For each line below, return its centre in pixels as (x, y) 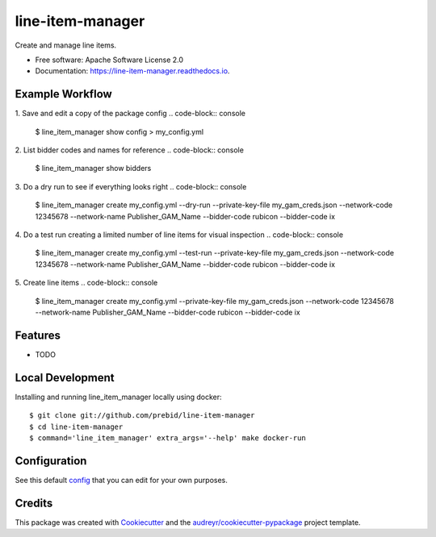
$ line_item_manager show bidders (93, 169)
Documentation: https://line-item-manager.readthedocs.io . (132, 71)
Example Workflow (63, 94)
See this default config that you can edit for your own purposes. (121, 480)
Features (38, 335)
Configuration (51, 461)
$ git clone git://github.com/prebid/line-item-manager (142, 416)
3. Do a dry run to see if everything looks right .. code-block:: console (131, 186)
